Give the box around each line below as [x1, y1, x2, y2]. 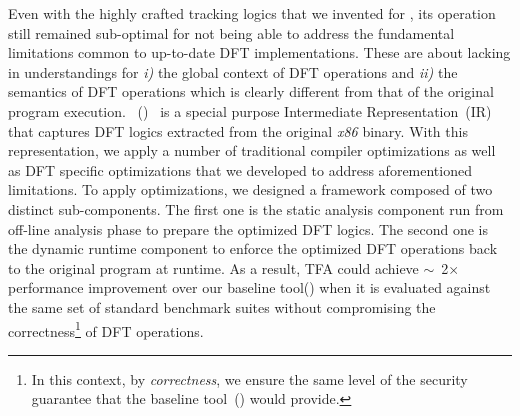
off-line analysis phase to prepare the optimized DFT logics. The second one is [8, 218, 488, 239]
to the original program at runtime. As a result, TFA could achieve [8, 257, 419, 278]
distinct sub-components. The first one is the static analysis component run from [8, 198, 504, 219]
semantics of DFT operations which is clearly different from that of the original [8, 81, 494, 102]
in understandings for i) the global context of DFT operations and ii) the [8, 61, 458, 82]
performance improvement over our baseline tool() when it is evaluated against [8, 277, 491, 298]
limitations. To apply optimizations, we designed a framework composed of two [8, 179, 493, 200]
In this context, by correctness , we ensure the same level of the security [31, 368, 468, 389]
